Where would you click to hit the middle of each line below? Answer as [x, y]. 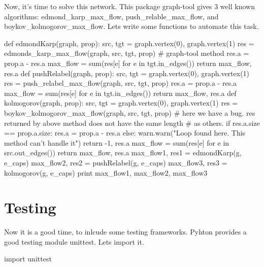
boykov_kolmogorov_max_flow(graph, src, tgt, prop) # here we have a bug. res [130, 112]
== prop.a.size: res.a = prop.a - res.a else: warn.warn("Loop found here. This [125, 133]
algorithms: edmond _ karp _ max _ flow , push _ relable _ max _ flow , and [111, 16]
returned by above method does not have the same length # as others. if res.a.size [132, 123]
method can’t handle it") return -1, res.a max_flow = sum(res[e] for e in [117, 142]
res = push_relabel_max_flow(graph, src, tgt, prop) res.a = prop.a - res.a [121, 83]
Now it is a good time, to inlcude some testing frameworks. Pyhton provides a [125, 232]
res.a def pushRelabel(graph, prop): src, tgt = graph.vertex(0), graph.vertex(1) [127, 73]
